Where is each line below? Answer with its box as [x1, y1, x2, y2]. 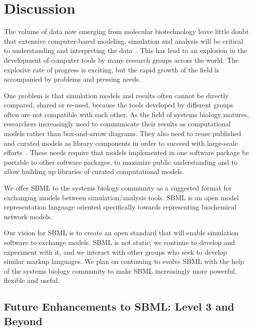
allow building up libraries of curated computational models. [4, 166, 184, 176]
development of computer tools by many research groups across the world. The [4, 54, 239, 65]
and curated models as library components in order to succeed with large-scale [4, 138, 238, 148]
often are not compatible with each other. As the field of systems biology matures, [4, 109, 249, 119]
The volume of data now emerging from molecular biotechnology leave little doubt [4, 26, 249, 36]
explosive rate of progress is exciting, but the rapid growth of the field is [4, 64, 219, 74]
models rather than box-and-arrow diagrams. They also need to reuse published [4, 128, 241, 139]
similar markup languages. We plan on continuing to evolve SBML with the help [4, 256, 244, 266]
